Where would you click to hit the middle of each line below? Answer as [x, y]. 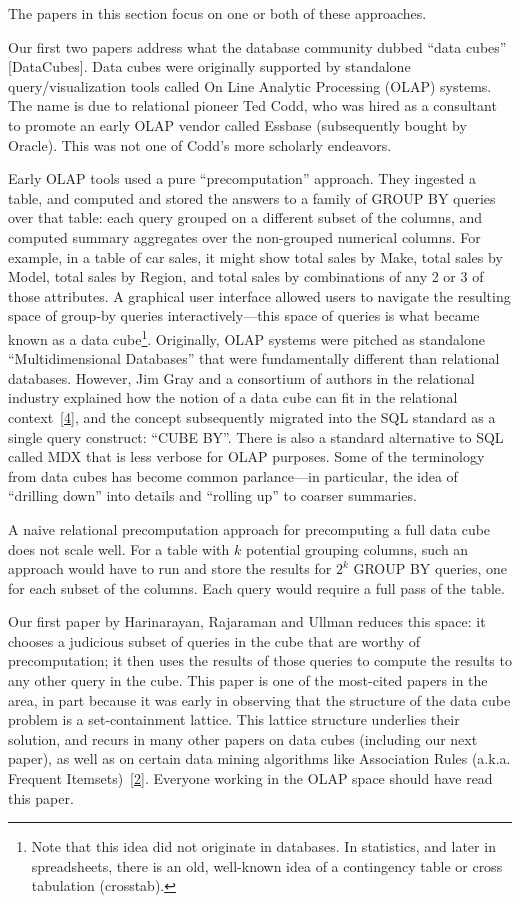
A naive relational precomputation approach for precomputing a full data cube [249, 528]
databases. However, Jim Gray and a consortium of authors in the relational [241, 377]
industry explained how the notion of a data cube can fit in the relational [233, 397]
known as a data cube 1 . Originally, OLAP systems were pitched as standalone [246, 337]
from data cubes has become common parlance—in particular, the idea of [233, 475]
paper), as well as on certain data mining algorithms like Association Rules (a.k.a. [259, 758]
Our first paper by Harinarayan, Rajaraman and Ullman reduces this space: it [247, 621]
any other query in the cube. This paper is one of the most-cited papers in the [248, 680]
